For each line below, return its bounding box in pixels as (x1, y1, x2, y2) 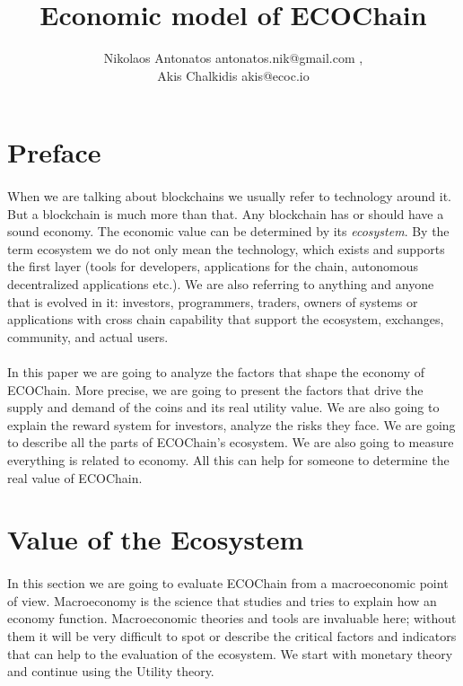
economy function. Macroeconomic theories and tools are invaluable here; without (7, 609, 457, 628)
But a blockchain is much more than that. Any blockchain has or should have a (7, 204, 444, 223)
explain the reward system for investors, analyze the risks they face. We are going (7, 415, 456, 434)
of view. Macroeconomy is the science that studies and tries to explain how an (7, 591, 437, 610)
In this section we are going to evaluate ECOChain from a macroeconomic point (7, 574, 449, 593)
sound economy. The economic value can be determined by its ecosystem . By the (7, 222, 450, 241)
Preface (7, 134, 101, 171)
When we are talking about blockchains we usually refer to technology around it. (7, 187, 451, 206)
